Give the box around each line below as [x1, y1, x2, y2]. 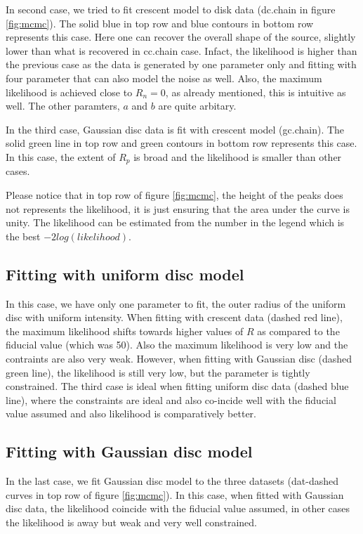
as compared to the [257, 323, 340, 338]
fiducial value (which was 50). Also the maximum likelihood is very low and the [6, 337, 348, 352]
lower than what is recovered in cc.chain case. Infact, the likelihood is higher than [6, 43, 357, 58]
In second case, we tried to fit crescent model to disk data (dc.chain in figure [6, 2, 336, 16]
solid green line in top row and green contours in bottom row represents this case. [6, 136, 357, 150]
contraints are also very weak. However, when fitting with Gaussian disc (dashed [6, 351, 352, 365]
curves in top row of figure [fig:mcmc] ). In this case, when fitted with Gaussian [6, 487, 344, 502]
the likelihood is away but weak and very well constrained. [6, 514, 258, 529]
